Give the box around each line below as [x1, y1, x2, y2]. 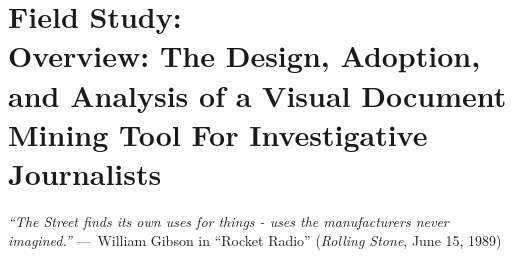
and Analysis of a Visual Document [8, 74, 507, 115]
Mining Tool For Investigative [8, 113, 428, 154]
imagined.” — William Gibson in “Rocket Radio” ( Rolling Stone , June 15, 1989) [8, 230, 502, 251]
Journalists [8, 152, 162, 193]
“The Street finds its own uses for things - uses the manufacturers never [8, 210, 449, 231]
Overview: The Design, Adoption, [8, 35, 481, 76]
